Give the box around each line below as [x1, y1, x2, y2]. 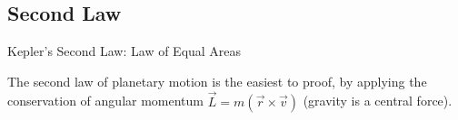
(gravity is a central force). [303, 91, 453, 110]
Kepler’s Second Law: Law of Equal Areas [7, 42, 242, 60]
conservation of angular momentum [7, 91, 204, 110]
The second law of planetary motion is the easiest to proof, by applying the [7, 71, 427, 90]
